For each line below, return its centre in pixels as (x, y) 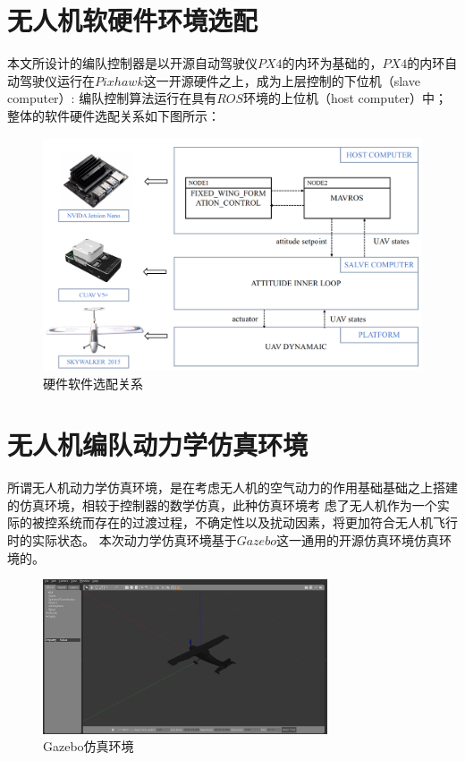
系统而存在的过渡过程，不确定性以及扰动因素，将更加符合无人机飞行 (257, 522)
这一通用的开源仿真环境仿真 (357, 540)
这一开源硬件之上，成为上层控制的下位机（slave (282, 80)
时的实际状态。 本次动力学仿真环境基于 (122, 540)
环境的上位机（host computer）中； (346, 98)
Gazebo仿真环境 (89, 746)
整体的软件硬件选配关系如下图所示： (114, 115)
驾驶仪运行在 (57, 80)
